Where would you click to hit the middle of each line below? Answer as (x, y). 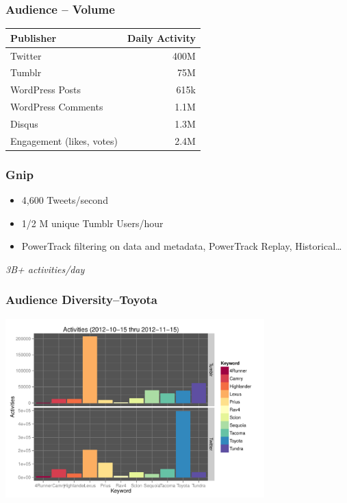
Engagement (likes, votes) (64, 140)
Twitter (26, 55)
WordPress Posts (46, 90)
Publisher (34, 37)
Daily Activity (162, 37)
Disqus (24, 123)
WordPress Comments (57, 107)
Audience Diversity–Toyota (82, 300)
